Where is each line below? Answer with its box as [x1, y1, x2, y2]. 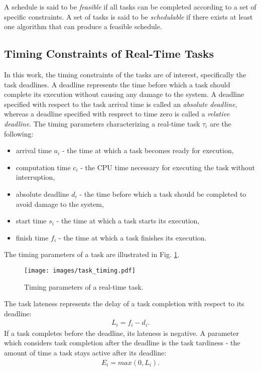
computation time [16, 162, 71, 172]
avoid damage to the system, [16, 198, 104, 209]
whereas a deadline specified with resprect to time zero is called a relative [4, 108, 230, 119]
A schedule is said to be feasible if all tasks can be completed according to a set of [4, 2, 256, 12]
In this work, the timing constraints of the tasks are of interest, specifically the [4, 69, 246, 79]
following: [4, 128, 34, 139]
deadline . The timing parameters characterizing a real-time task [4, 118, 200, 129]
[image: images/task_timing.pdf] [24, 267, 136, 274]
